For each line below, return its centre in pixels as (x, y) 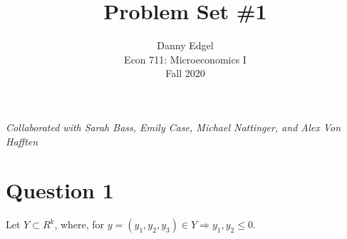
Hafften (22, 141)
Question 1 (60, 190)
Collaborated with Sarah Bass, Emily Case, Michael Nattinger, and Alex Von (173, 127)
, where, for (79, 224)
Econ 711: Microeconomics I (185, 59)
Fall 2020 (185, 73)
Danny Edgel (185, 45)
